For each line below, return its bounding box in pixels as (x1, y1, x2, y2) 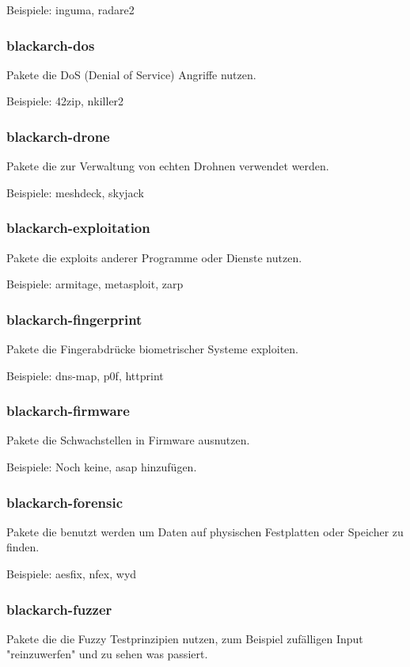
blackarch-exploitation (6, 218, 150, 238)
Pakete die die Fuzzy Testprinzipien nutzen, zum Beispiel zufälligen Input (6, 630, 363, 646)
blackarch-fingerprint (6, 309, 142, 329)
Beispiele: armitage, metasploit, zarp (6, 276, 184, 292)
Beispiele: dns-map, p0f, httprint (6, 367, 164, 383)
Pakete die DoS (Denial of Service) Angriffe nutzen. (6, 66, 256, 82)
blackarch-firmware (6, 401, 130, 421)
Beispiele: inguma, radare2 (6, 2, 135, 17)
